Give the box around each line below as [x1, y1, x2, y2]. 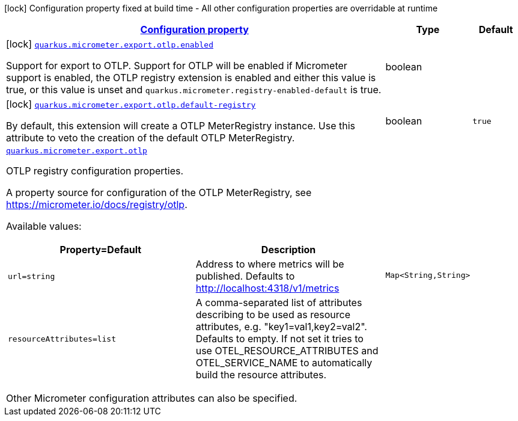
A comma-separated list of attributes [195, 297, 362, 309]
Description [261, 244, 316, 256]
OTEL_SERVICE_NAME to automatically [195, 357, 373, 369]
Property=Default [59, 244, 142, 256]
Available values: [6, 220, 82, 232]
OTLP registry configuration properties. [6, 165, 184, 177]
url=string [8, 271, 55, 281]
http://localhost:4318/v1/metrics [195, 282, 340, 294]
